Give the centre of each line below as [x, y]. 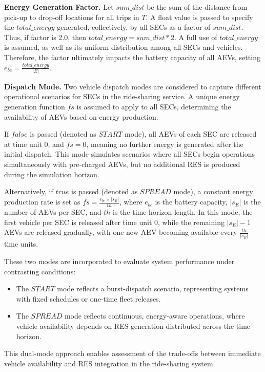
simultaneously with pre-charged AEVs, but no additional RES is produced [122, 164]
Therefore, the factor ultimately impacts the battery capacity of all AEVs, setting [132, 57]
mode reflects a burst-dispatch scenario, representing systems [153, 289]
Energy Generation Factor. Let [59, 7]
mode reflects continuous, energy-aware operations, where [155, 316]
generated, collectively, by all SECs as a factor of [134, 27]
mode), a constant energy [213, 191]
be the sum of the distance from [197, 7]
